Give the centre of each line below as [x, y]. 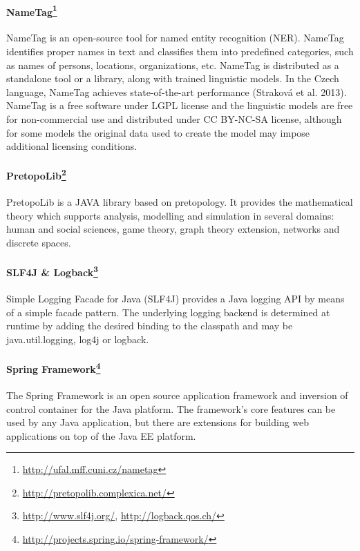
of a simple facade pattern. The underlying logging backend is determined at [168, 312]
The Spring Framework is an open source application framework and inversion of [177, 395]
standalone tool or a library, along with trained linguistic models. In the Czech [173, 78]
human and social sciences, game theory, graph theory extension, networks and [173, 229]
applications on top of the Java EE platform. [101, 435]
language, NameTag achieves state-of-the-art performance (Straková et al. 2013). [177, 91]
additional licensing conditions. [72, 146]
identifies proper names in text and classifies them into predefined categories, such [180, 51]
